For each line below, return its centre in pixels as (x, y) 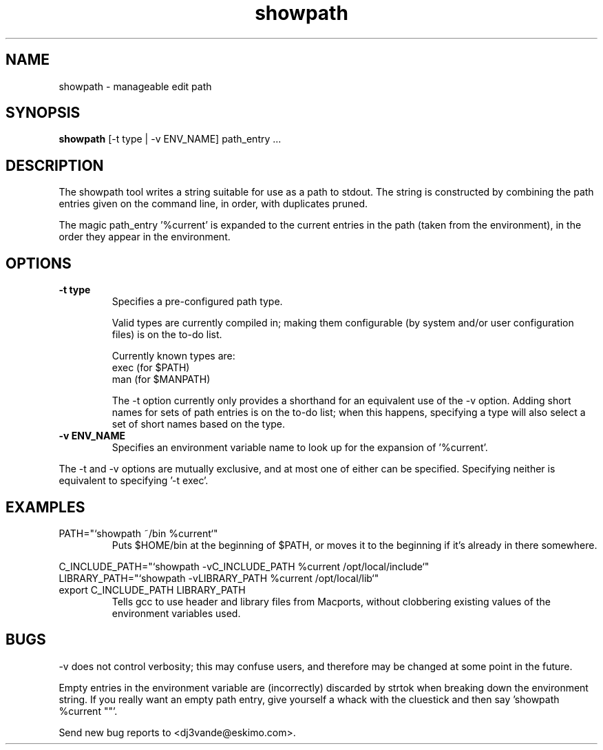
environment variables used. (176, 613)
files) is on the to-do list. (167, 335)
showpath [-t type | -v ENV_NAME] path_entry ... (170, 139)
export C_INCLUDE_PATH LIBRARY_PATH (152, 590)
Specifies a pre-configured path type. (197, 302)
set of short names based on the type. (199, 424)
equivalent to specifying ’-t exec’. (134, 481)
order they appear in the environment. (145, 237)
